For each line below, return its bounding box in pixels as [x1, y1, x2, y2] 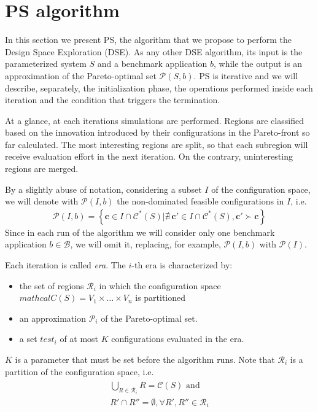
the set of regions [19, 279, 84, 292]
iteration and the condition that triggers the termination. [5, 93, 220, 106]
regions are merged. [5, 162, 79, 175]
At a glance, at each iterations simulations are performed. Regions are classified [5, 114, 304, 126]
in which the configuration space [99, 279, 221, 292]
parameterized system [5, 57, 87, 70]
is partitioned [135, 291, 186, 304]
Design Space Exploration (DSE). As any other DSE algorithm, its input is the [5, 45, 303, 58]
